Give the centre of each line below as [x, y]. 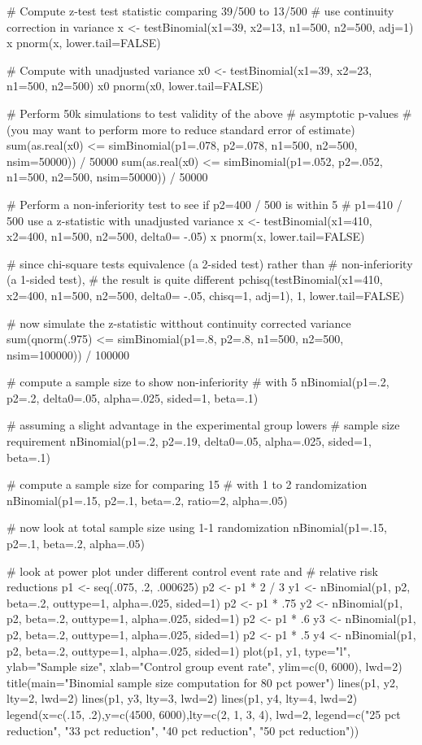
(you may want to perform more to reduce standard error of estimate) [181, 129]
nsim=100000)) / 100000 [68, 354]
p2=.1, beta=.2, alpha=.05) [76, 544]
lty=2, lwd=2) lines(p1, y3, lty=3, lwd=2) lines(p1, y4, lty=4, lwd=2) [182, 698]
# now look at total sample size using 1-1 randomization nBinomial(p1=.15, [197, 527]
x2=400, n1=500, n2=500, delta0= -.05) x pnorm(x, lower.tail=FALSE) [186, 236]
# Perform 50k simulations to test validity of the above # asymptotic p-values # [209, 113]
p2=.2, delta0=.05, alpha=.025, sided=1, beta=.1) [133, 397]
